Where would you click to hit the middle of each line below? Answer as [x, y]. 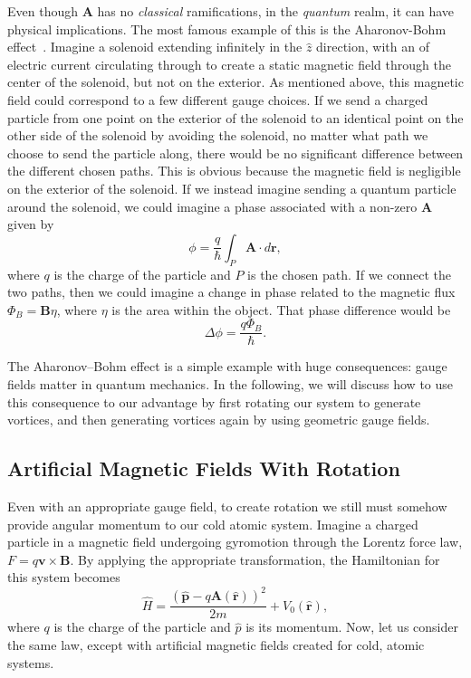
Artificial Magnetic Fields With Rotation [204, 468]
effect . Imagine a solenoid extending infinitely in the [155, 47]
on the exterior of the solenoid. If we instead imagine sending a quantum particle [232, 188]
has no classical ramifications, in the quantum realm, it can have [276, 11]
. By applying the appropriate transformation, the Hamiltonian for [255, 559]
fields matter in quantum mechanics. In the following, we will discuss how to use [231, 383]
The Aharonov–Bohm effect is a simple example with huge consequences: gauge [227, 366]
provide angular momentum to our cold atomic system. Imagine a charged [213, 524]
